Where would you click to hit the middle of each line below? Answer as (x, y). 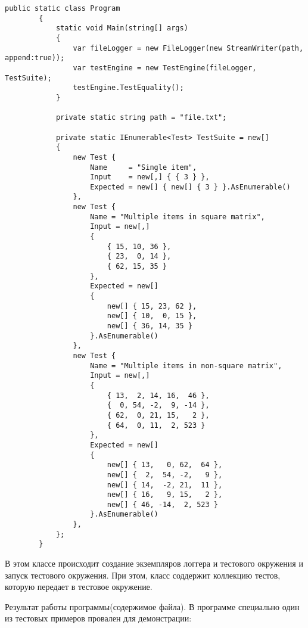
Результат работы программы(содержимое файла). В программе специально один (152, 606)
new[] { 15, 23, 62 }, (152, 306)
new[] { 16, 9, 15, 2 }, (165, 495)
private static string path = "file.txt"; (141, 118)
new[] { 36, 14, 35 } (150, 326)
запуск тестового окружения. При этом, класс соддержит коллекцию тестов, (143, 575)
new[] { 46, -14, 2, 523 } (162, 504)
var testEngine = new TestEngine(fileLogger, (165, 68)
